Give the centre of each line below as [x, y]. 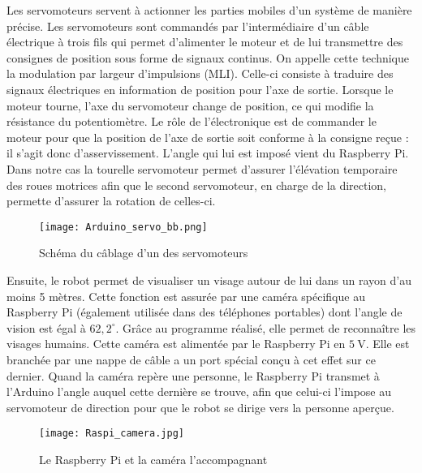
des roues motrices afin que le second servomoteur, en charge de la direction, [197, 185]
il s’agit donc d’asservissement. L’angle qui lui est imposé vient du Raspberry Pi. [208, 153]
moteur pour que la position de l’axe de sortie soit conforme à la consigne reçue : [208, 137]
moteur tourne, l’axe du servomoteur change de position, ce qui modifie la [190, 105]
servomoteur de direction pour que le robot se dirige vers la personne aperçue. [200, 407]
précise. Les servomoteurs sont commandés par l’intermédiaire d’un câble [188, 26]
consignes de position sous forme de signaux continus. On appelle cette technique [208, 57]
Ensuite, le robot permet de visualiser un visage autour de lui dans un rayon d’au [209, 279]
